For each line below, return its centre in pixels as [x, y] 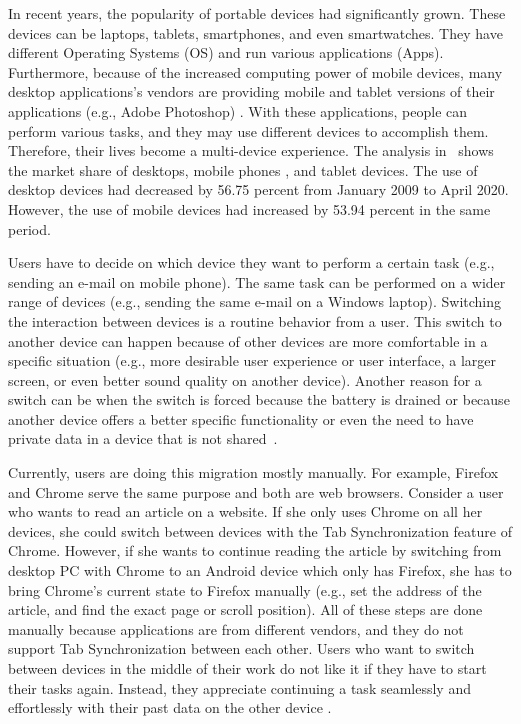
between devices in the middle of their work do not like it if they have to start [247, 668]
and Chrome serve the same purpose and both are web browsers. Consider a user [256, 491]
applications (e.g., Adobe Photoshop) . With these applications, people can [238, 110]
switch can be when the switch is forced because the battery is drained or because [259, 399]
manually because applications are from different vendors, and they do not [236, 628]
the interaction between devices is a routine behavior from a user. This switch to [255, 320]
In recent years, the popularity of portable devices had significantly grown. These [257, 13]
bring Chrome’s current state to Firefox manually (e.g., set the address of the [245, 589]
